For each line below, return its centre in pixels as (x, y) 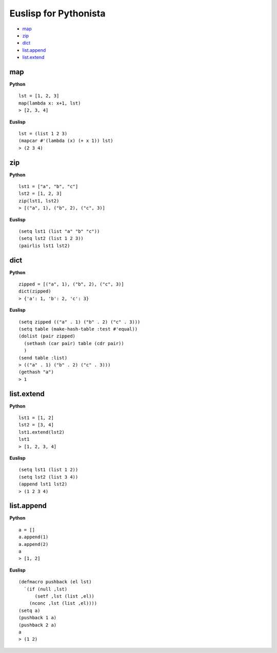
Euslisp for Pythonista (57, 13)
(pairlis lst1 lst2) (44, 246)
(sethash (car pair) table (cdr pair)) (74, 343)
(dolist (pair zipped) (47, 336)
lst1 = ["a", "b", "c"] (48, 187)
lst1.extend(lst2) (42, 432)
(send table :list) (43, 358)
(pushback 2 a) (38, 625)
